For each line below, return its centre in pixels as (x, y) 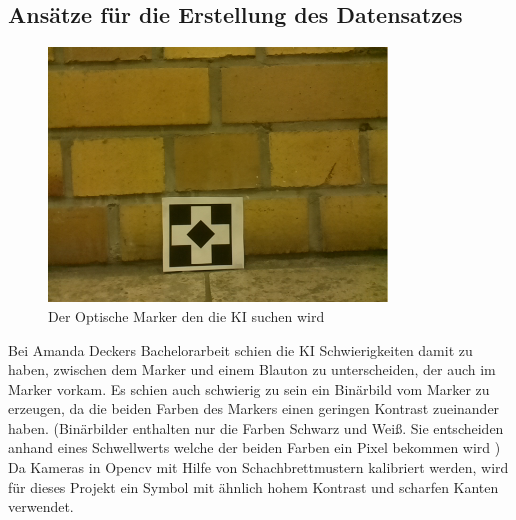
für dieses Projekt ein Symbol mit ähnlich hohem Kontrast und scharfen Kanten (253, 486)
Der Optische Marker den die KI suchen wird (186, 315)
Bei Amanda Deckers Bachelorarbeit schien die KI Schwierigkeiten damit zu (240, 349)
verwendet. (41, 506)
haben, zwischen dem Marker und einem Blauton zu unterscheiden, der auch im (252, 369)
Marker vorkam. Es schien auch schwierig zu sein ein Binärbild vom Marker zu (249, 388)
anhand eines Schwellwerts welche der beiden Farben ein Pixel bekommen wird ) (254, 447)
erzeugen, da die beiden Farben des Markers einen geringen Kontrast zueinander (254, 408)
